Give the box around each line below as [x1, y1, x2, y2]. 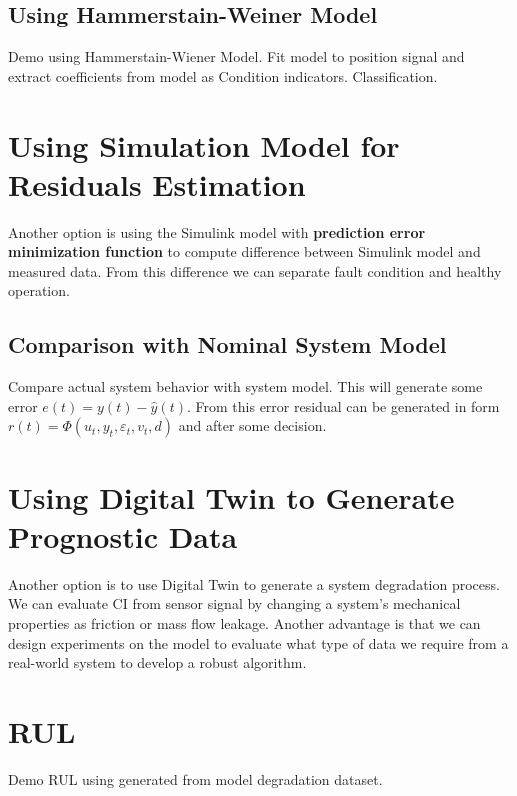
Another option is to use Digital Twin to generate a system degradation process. [8, 573, 500, 594]
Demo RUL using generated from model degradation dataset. [8, 768, 383, 789]
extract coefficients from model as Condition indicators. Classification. [8, 65, 438, 86]
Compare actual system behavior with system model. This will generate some [8, 376, 483, 397]
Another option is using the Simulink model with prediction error [8, 221, 426, 242]
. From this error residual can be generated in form [187, 395, 500, 416]
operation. [8, 280, 70, 301]
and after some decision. [178, 415, 327, 436]
